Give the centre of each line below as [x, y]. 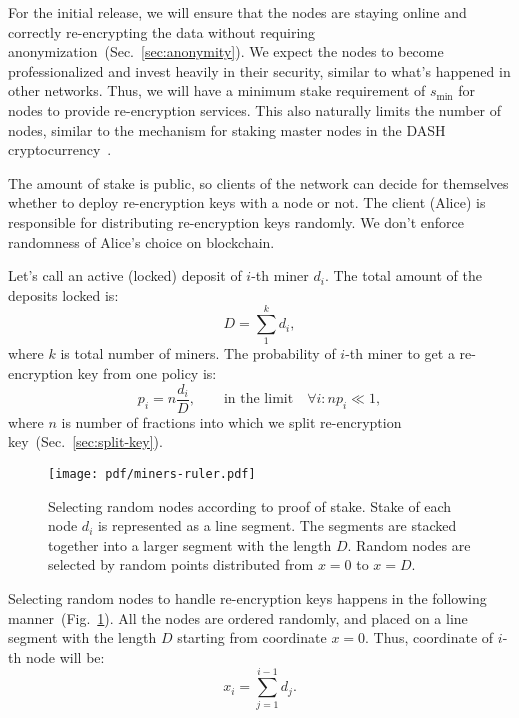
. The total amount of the [403, 275]
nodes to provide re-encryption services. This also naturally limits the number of [255, 109]
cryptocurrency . [60, 149]
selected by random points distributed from [181, 564]
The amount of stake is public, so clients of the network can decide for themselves [258, 182]
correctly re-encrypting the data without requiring [162, 31]
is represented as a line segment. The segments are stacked [277, 525]
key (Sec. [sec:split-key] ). [85, 441]
